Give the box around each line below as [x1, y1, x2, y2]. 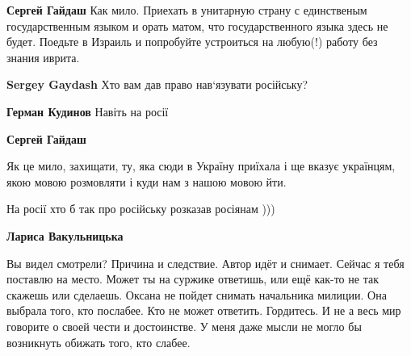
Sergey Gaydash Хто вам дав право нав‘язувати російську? [6, 76, 308, 93]
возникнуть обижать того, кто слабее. [6, 333, 191, 350]
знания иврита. [6, 48, 80, 65]
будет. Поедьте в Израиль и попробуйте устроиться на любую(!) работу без [6, 33, 378, 50]
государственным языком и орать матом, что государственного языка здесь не [6, 17, 388, 34]
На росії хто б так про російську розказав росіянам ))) [6, 200, 275, 217]
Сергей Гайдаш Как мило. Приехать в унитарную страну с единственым [6, 2, 367, 18]
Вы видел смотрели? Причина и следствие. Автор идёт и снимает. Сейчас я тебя [6, 254, 405, 271]
